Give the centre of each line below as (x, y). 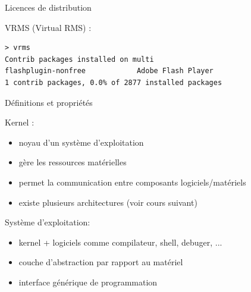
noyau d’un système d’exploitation (81, 142)
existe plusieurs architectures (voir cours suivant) (108, 202)
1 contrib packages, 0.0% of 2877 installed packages (114, 82)
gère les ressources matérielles (73, 162)
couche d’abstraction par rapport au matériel (101, 262)
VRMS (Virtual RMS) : (48, 27)
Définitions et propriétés (49, 102)
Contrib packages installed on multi (79, 59)
